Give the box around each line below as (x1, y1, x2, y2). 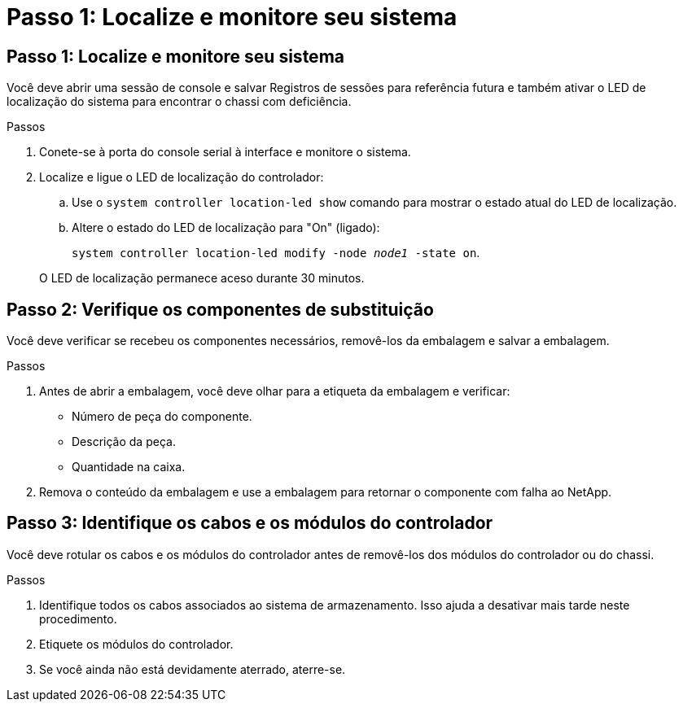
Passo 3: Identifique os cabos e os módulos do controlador (7, 513, 493, 534)
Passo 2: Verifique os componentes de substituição (7, 299, 434, 320)
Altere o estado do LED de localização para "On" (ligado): (72, 221, 380, 235)
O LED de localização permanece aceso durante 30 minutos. (39, 271, 365, 286)
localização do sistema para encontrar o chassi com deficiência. (7, 94, 352, 109)
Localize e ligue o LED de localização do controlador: (39, 170, 324, 185)
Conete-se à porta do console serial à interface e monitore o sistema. (39, 145, 411, 160)
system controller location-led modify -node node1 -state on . (72, 246, 480, 260)
